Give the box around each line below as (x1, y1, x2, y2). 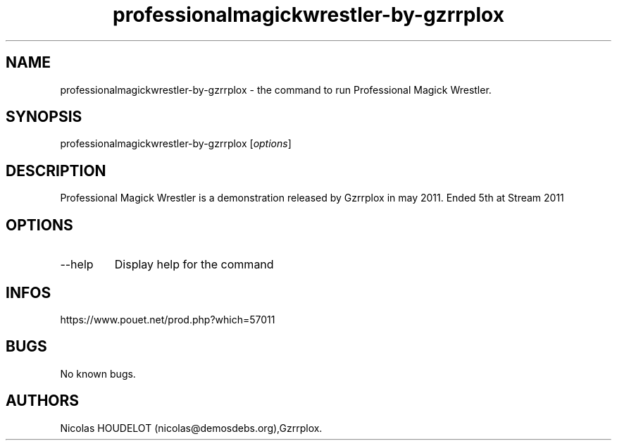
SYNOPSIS (6, 108, 82, 126)
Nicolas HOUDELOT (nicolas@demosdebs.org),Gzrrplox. (60, 421, 323, 434)
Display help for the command (114, 257, 274, 272)
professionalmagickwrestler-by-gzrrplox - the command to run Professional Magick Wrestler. (60, 83, 492, 96)
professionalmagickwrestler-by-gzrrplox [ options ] (60, 137, 292, 150)
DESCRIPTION (6, 161, 106, 180)
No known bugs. (60, 367, 136, 380)
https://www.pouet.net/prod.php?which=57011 (60, 313, 275, 326)
